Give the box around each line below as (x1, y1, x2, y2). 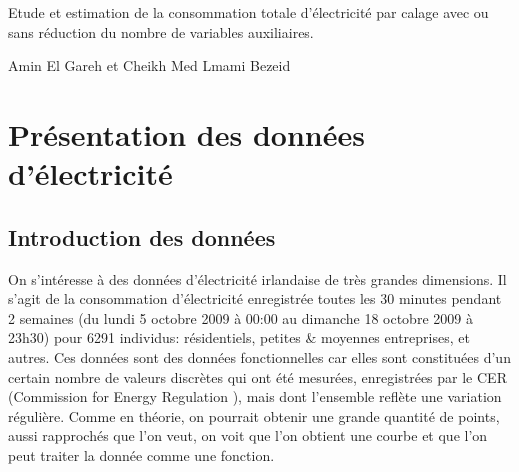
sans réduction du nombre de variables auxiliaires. (8, 21, 314, 42)
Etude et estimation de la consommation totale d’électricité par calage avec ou (8, 2, 489, 22)
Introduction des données (8, 221, 276, 252)
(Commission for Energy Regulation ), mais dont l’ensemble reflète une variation (8, 386, 502, 407)
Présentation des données (8, 113, 365, 154)
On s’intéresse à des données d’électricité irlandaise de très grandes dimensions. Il (8, 268, 507, 289)
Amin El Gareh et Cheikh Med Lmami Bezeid (8, 55, 291, 76)
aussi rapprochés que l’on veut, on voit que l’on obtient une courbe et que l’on (8, 425, 488, 446)
